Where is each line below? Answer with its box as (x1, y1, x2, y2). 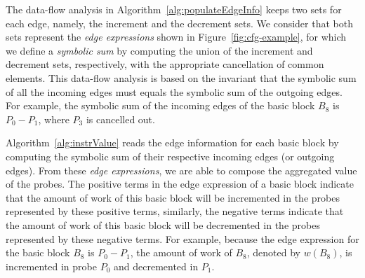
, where (38, 111, 69, 126)
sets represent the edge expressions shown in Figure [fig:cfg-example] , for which (6, 29, 347, 44)
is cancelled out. (86, 111, 155, 126)
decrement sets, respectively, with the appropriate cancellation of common (6, 57, 324, 71)
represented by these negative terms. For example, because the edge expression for (6, 231, 359, 246)
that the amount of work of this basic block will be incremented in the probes (6, 190, 340, 204)
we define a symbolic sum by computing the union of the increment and (6, 43, 313, 57)
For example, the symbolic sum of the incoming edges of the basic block (6, 98, 315, 113)
